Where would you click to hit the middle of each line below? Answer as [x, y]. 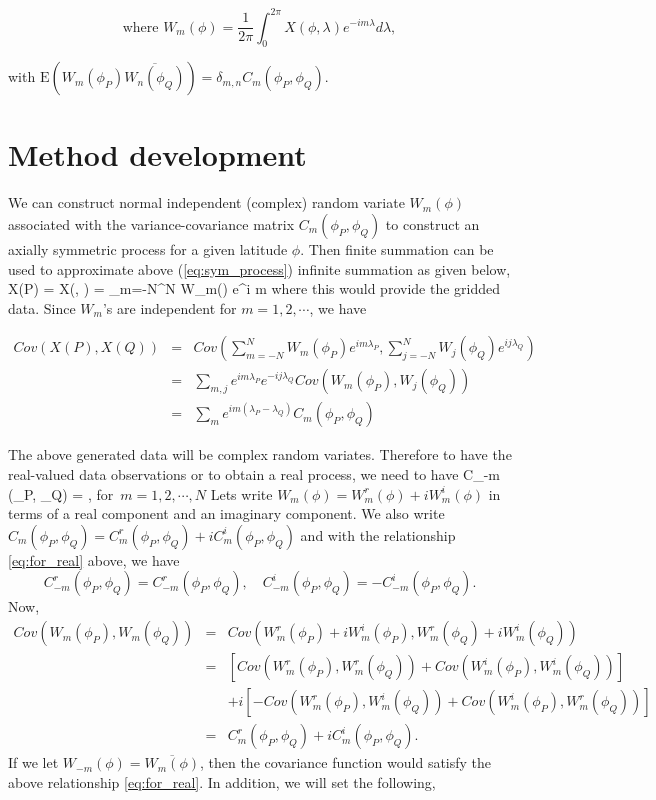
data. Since [42, 307]
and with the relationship [378, 534]
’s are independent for [169, 307]
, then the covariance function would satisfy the [345, 762]
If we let [33, 762]
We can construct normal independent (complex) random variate [206, 202]
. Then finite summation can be [397, 249]
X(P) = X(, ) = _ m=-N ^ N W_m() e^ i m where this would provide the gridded [254, 288]
